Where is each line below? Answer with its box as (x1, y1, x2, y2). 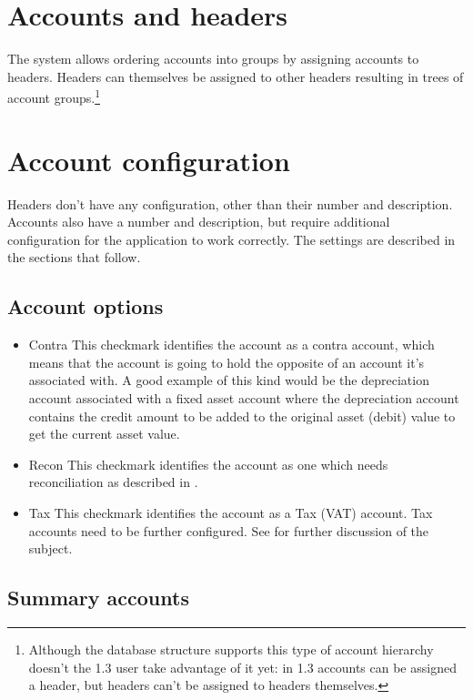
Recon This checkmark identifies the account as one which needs (28, 454, 388, 473)
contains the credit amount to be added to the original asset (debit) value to (28, 406, 456, 425)
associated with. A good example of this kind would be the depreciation (28, 370, 429, 390)
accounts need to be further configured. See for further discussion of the (28, 521, 429, 540)
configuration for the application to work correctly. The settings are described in (7, 229, 456, 249)
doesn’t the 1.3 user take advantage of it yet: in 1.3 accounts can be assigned (28, 657, 457, 676)
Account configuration (7, 141, 290, 178)
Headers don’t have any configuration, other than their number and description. (7, 194, 453, 213)
